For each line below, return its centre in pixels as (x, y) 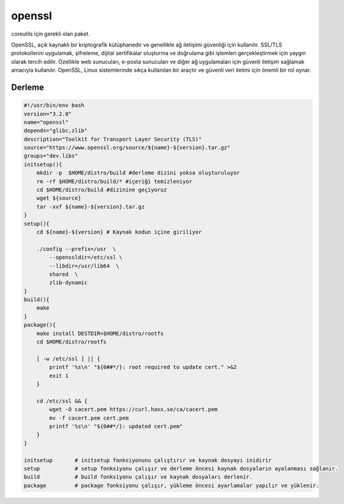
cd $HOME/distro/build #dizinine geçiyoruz (102, 190)
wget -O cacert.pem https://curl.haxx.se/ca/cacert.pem (133, 410)
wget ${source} (59, 198)
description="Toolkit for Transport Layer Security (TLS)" (113, 139)
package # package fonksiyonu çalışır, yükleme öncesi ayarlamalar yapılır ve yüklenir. (171, 485)
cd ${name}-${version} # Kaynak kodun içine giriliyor (119, 232)
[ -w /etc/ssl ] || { (68, 359)
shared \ (64, 274)
